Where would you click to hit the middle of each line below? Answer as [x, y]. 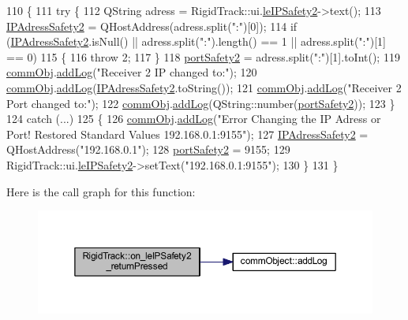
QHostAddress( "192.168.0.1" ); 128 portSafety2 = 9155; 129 [148, 149]
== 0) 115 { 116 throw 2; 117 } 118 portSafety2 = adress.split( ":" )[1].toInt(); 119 [203, 56]
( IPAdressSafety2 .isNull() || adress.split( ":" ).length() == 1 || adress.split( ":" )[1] [196, 41]
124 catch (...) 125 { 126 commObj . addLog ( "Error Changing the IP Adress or [194, 119]
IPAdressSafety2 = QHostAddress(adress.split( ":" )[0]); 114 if [152, 26]
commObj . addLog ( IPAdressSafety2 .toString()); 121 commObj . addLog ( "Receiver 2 [204, 87]
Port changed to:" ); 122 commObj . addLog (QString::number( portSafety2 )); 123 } [201, 103]
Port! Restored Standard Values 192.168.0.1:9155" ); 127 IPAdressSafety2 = [187, 134]
